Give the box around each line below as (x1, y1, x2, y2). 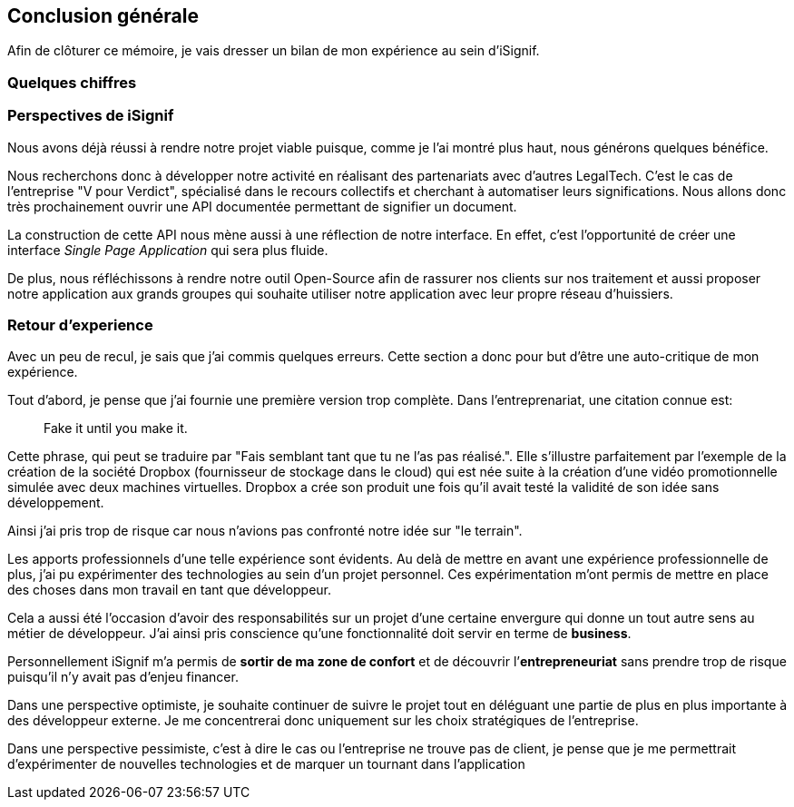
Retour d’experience (7, 315, 153, 334)
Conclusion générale (7, 5, 200, 27)
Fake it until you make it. (44, 420, 188, 437)
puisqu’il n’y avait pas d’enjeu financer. (7, 669, 239, 685)
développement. (7, 495, 104, 511)
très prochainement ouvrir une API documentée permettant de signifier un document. (7, 198, 517, 214)
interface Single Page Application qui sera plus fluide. (7, 241, 328, 258)
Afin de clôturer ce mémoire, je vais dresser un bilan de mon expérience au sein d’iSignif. (7, 43, 540, 59)
